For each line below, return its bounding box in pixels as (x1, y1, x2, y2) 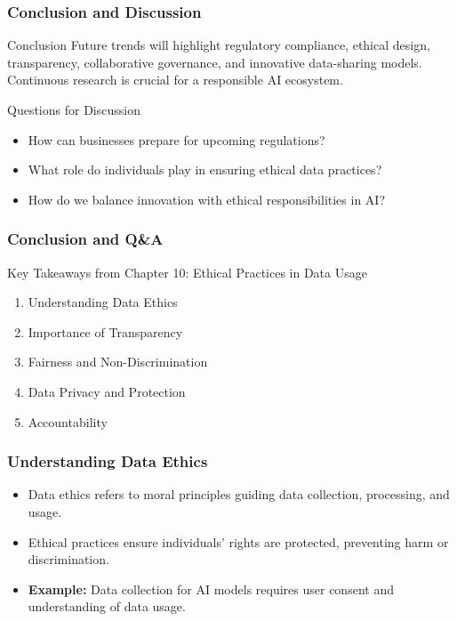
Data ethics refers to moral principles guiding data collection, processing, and (28, 485, 450, 504)
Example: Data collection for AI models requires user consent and (28, 579, 394, 598)
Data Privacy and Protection (28, 382, 186, 400)
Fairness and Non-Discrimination (28, 352, 208, 371)
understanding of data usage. (28, 597, 186, 616)
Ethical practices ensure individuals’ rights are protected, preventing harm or (28, 532, 449, 551)
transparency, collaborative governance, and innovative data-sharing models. (7, 52, 422, 71)
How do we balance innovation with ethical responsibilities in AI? (28, 190, 386, 208)
